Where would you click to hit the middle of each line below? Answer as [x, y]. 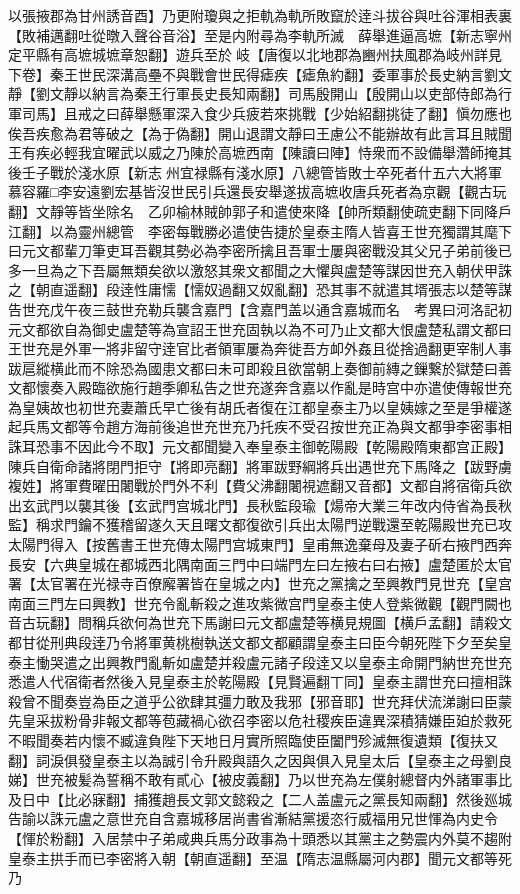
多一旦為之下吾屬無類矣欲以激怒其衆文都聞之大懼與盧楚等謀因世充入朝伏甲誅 [260, 269]
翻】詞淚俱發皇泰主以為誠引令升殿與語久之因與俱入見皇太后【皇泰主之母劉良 [260, 759]
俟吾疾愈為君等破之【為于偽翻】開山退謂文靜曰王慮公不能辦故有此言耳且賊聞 [260, 132]
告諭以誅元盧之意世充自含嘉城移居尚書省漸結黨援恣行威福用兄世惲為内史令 [253, 818]
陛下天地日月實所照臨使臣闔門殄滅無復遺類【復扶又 [329, 739]
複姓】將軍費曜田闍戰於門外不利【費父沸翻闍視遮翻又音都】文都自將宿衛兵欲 [260, 485]
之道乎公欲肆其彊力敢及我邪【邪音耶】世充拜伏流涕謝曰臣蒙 [315, 700]
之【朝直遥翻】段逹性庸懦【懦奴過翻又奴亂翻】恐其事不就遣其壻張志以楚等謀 [260, 289]
